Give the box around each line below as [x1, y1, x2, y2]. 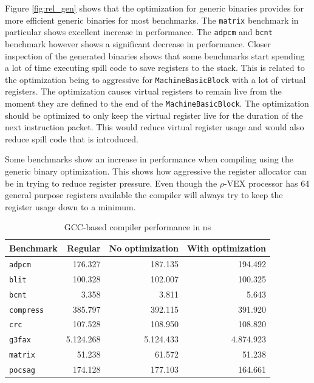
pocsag [9, 366, 35, 375]
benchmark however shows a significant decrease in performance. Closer [5, 37, 271, 50]
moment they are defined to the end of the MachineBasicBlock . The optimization [5, 96, 309, 109]
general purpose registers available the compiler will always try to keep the [5, 188, 283, 201]
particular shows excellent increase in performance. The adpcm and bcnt [5, 25, 273, 38]
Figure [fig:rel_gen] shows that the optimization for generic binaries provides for [5, 2, 304, 14]
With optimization [186, 241, 266, 254]
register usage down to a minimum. [5, 200, 136, 213]
